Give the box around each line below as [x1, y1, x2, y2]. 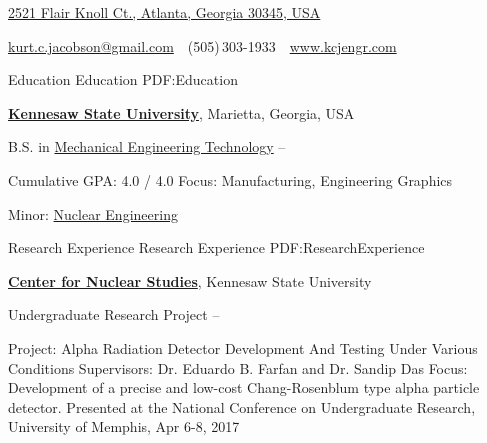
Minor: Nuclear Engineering [8, 203, 178, 224]
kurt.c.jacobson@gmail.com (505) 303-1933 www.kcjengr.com [8, 35, 397, 56]
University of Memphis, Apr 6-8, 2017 [8, 416, 240, 437]
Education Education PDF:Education [8, 69, 238, 90]
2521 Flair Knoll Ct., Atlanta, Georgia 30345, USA [8, 2, 321, 22]
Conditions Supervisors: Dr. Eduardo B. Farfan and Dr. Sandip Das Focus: [8, 357, 468, 378]
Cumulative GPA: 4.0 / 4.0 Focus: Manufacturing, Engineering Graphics [8, 169, 453, 190]
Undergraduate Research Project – [8, 304, 220, 325]
